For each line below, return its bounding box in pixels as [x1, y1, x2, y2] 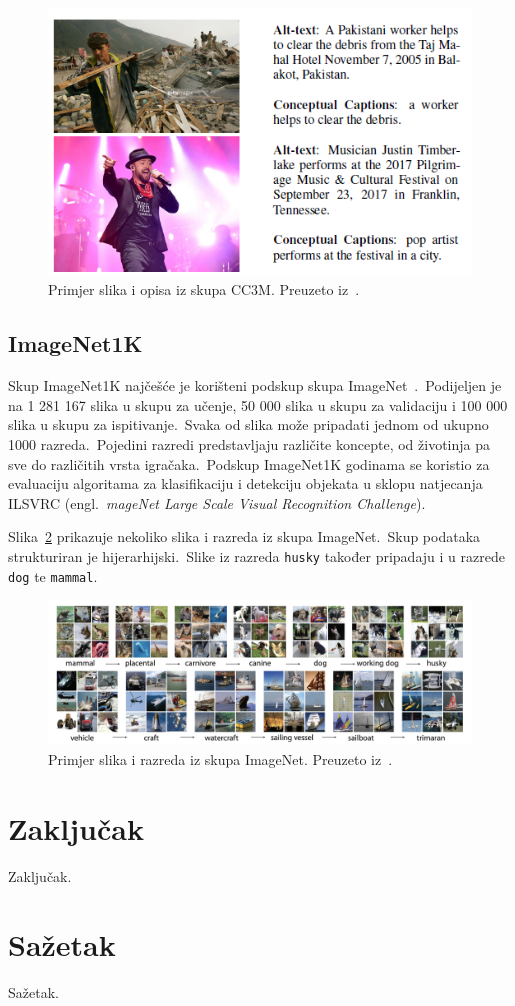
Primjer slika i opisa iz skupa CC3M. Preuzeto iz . [48, 279, 360, 300]
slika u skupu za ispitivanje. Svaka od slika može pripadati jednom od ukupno [8, 414, 489, 435]
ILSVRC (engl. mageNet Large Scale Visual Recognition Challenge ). [8, 492, 426, 513]
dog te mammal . [8, 565, 98, 586]
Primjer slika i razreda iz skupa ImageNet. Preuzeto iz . [48, 748, 393, 769]
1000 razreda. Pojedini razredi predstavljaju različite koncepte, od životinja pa [8, 434, 491, 455]
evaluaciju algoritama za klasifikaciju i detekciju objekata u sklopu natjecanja [8, 473, 483, 494]
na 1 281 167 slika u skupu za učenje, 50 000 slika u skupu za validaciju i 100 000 [8, 394, 508, 415]
